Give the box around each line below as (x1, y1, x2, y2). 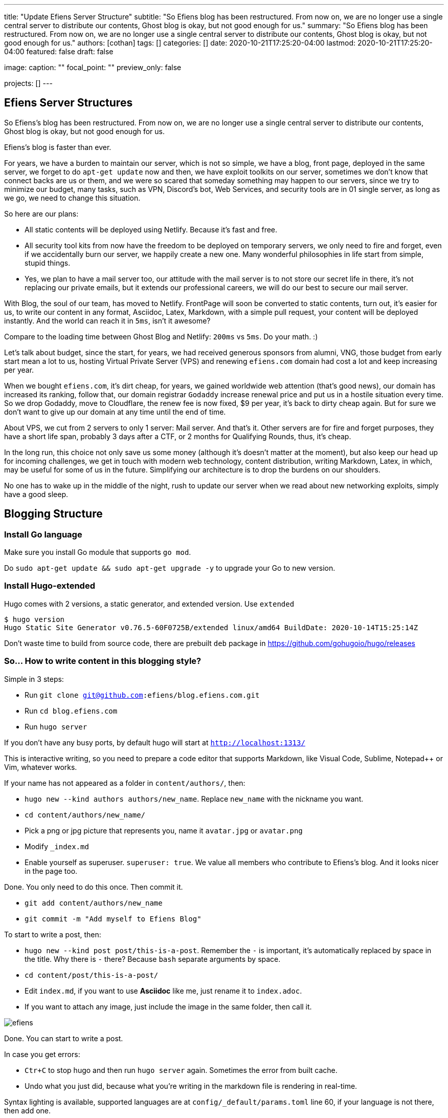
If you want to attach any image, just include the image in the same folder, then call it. (25, 1002, 312, 1011)
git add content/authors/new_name (25, 898, 163, 907)
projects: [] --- (4, 79, 53, 88)
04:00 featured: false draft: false (4, 47, 114, 56)
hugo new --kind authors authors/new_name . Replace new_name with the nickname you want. (25, 794, 364, 803)
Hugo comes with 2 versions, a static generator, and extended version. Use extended (4, 599, 295, 608)
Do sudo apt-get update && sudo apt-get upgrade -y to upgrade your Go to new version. (4, 564, 335, 573)
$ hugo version (4, 615, 65, 623)
